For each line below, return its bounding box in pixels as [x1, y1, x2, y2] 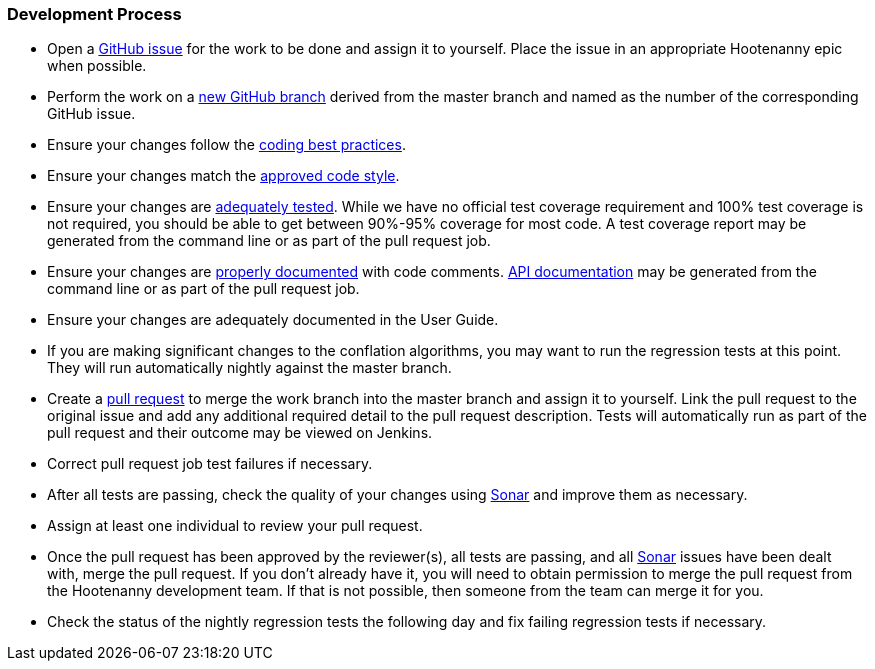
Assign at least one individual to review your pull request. [47, 517, 423, 535]
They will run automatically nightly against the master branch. [47, 359, 452, 377]
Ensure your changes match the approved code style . [47, 167, 400, 185]
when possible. [47, 57, 147, 75]
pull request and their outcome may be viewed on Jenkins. [47, 424, 433, 442]
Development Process [7, 4, 182, 24]
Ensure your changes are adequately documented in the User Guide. [47, 311, 499, 329]
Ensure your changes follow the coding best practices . [47, 136, 406, 154]
